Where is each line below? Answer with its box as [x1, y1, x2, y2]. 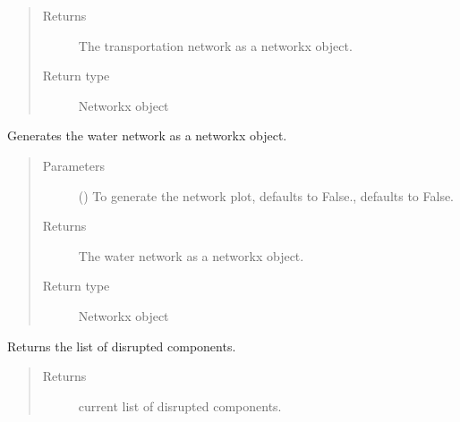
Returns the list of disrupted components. [7, 336, 236, 355]
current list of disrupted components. [78, 396, 282, 415]
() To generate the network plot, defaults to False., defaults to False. [78, 186, 455, 205]
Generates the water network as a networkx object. [7, 126, 287, 145]
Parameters [42, 156, 105, 174]
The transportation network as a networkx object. [78, 36, 353, 55]
